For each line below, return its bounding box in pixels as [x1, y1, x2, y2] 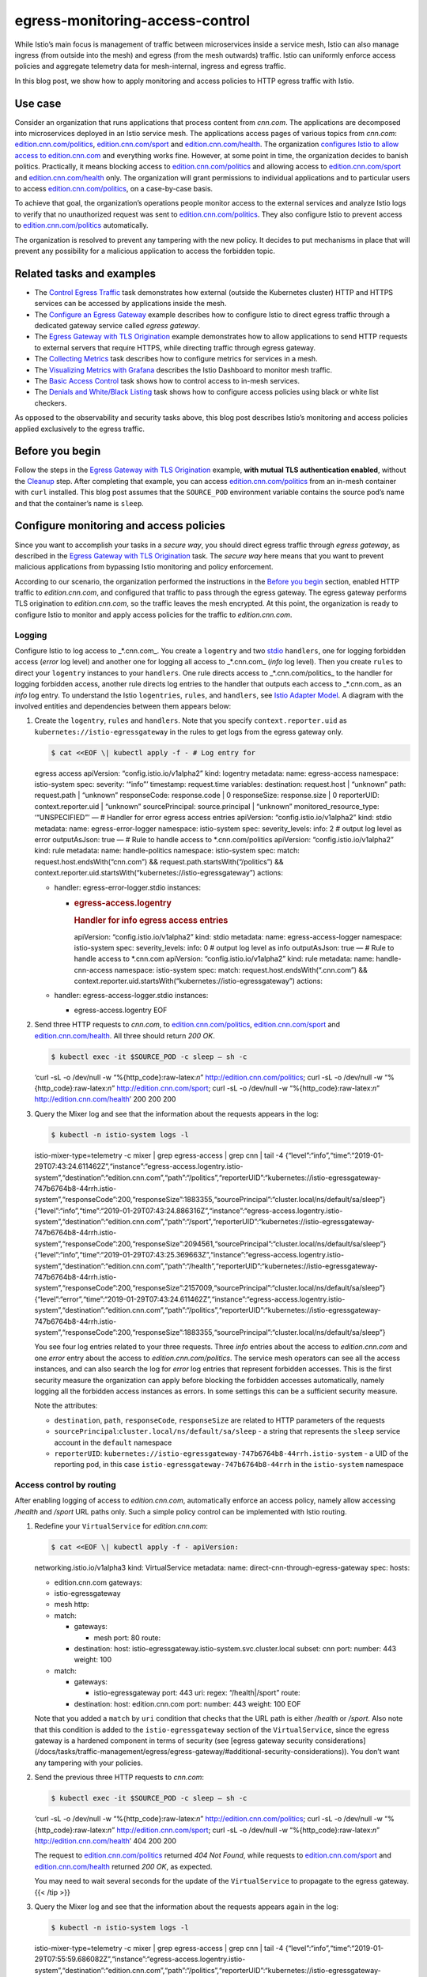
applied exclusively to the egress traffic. [14, 424, 145, 433]
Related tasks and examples [14, 266, 157, 280]
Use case [14, 96, 62, 110]
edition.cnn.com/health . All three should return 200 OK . [34, 1030, 215, 1040]
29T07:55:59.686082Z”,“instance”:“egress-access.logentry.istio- [34, 1954, 246, 1964]
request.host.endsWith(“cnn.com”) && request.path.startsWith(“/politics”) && [34, 856, 284, 866]
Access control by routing [14, 1480, 116, 1491]
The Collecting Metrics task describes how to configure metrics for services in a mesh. [34, 354, 318, 364]
